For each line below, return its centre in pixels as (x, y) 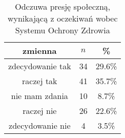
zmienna (40, 51)
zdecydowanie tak (40, 66)
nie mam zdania (39, 96)
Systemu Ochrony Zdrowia (62, 30)
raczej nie (40, 111)
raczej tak (40, 81)
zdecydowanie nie (40, 125)
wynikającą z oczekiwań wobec (62, 18)
